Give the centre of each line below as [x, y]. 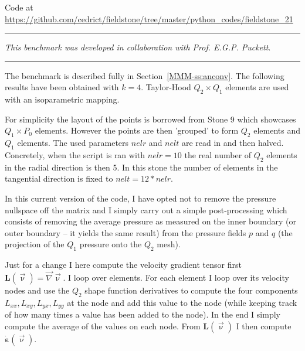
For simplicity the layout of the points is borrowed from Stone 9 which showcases [150, 119]
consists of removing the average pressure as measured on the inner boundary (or [151, 221]
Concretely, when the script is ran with [75, 154]
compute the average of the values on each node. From [103, 326]
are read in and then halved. [233, 143]
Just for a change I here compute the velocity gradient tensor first [123, 265]
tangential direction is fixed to [59, 178]
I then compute [264, 326]
